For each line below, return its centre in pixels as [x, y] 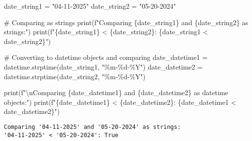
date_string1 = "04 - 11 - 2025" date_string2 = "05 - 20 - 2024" [90, 6]
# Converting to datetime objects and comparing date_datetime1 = [106, 57]
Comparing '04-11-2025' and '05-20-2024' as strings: [93, 127]
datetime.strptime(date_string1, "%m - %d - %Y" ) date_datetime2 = [103, 66]
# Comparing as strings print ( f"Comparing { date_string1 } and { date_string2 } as [126, 22]
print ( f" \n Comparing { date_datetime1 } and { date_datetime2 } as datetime [116, 92]
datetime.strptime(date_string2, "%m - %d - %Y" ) [75, 76]
